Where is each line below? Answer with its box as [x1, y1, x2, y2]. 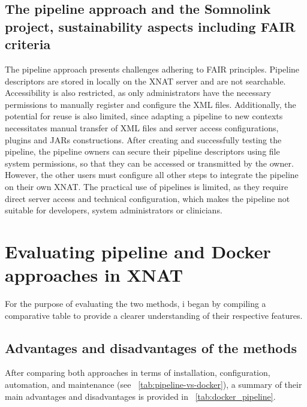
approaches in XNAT [5, 263, 183, 287]
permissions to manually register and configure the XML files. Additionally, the [5, 98, 296, 110]
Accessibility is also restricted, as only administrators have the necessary [5, 86, 271, 99]
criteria [5, 35, 51, 53]
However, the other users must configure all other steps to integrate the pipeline [5, 168, 299, 181]
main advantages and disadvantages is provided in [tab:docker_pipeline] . [5, 390, 276, 402]
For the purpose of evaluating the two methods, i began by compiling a [5, 297, 266, 310]
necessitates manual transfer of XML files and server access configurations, [5, 121, 279, 134]
